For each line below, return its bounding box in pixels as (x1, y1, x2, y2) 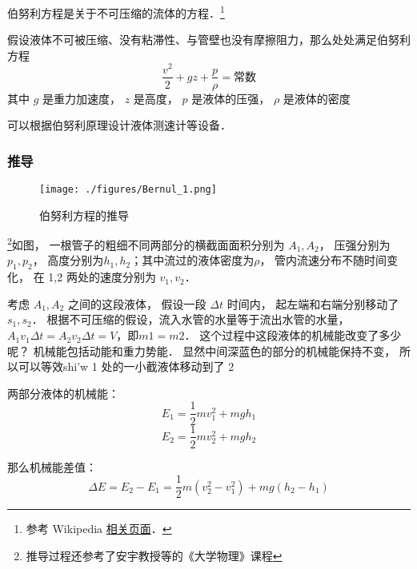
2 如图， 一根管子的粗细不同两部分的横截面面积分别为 (7, 234, 285, 253)
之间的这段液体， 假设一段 (67, 295, 206, 312)
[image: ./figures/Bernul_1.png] (39, 183, 217, 195)
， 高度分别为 (32, 252, 104, 269)
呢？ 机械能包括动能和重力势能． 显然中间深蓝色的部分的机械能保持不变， (7, 342, 396, 359)
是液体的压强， (191, 90, 271, 106)
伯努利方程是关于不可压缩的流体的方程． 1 (7, 2, 225, 21)
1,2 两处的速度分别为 (48, 269, 156, 285)
